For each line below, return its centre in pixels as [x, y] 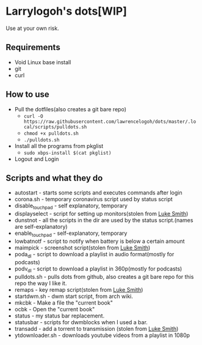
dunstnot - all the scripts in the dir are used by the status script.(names [104, 220]
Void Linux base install [43, 62]
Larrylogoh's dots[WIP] [67, 11]
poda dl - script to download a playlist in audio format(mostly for [94, 255]
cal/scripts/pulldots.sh [55, 127]
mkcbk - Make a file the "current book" [64, 302]
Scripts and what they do [54, 178]
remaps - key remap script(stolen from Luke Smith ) [79, 289]
